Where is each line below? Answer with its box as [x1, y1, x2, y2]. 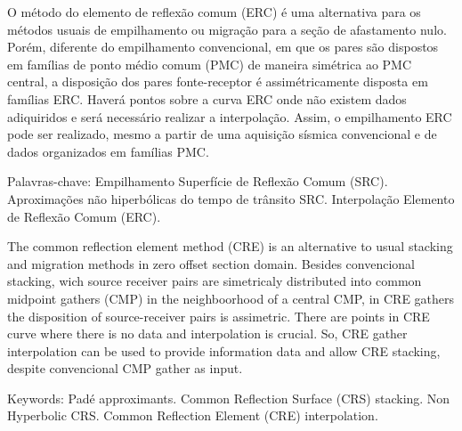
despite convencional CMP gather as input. [7, 359, 243, 378]
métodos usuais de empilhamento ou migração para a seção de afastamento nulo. [7, 20, 447, 38]
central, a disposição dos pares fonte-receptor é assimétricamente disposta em [7, 72, 428, 91]
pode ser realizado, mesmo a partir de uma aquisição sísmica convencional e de [7, 125, 437, 143]
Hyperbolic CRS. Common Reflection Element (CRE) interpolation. [7, 406, 378, 425]
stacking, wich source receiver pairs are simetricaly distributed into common [7, 272, 422, 290]
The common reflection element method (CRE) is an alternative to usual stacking [7, 237, 453, 256]
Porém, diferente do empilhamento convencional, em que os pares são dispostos [7, 37, 439, 56]
